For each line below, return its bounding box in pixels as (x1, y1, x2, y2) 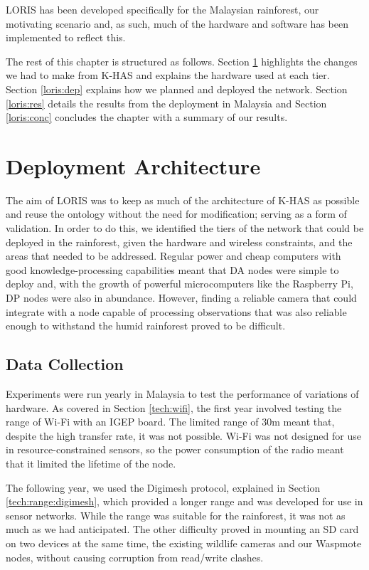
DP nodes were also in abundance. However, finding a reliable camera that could (6, 290, 357, 305)
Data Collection (6, 353, 124, 375)
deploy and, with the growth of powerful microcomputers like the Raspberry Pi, (6, 276, 353, 291)
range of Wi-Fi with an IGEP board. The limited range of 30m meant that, (6, 414, 335, 429)
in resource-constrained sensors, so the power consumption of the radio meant (6, 442, 344, 457)
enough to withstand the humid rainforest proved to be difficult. (6, 318, 286, 333)
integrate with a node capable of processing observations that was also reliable (6, 304, 347, 319)
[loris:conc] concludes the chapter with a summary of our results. (6, 110, 288, 125)
